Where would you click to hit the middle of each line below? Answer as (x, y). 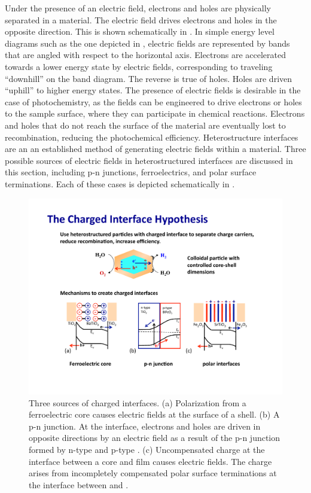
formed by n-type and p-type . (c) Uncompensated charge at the (147, 449)
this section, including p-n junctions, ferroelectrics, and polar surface (131, 172)
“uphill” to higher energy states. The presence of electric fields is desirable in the (153, 90)
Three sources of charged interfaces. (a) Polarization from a (138, 402)
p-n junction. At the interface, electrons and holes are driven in (145, 426)
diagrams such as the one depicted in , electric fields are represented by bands (147, 43)
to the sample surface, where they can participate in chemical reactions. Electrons (155, 113)
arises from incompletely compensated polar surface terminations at (153, 473)
